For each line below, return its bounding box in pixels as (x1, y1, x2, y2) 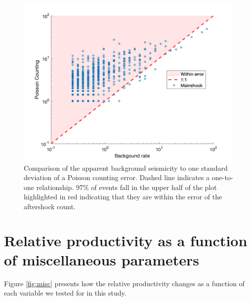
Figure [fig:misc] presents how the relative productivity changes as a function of (4, 278, 245, 288)
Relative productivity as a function (4, 230, 248, 250)
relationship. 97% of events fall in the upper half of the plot (36, 182, 217, 192)
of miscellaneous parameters (4, 249, 200, 269)
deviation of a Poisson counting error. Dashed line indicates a (24, 172, 210, 183)
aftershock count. (24, 201, 76, 211)
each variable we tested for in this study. (4, 288, 126, 298)
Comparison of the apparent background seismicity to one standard (24, 162, 228, 173)
